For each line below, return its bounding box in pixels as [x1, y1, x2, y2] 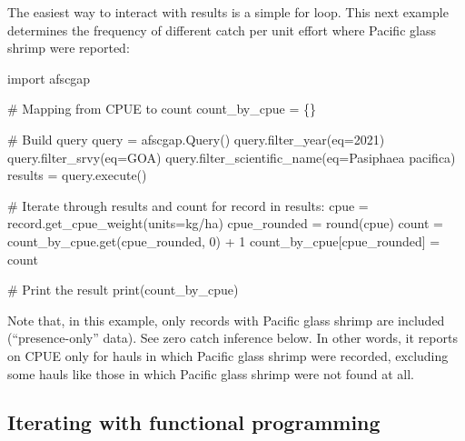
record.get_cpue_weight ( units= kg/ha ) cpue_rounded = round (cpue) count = [7, 214, 443, 233]
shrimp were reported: [7, 38, 130, 57]
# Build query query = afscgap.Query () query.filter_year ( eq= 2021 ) [7, 129, 385, 148]
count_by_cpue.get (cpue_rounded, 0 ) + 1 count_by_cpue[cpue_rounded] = [7, 231, 440, 250]
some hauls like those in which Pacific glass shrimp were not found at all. [7, 364, 414, 383]
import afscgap [7, 68, 91, 87]
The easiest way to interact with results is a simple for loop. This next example [7, 3, 449, 21]
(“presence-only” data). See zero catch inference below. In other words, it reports [7, 328, 458, 347]
